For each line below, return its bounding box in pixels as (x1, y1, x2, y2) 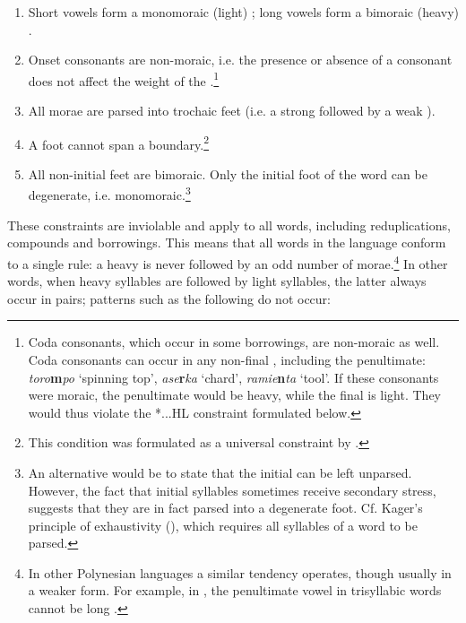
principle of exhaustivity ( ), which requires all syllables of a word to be (28, 515, 418, 534)
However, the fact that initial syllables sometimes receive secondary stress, (28, 480, 436, 499)
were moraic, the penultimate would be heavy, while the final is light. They (28, 385, 442, 404)
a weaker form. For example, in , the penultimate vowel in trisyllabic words (28, 581, 442, 600)
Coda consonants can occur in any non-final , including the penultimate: (28, 350, 426, 368)
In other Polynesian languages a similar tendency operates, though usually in (28, 563, 452, 582)
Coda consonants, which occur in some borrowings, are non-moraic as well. (28, 333, 440, 351)
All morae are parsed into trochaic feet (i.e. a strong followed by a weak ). (28, 101, 436, 120)
